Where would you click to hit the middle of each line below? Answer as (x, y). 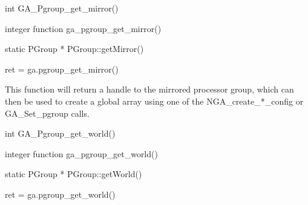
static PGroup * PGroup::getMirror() (74, 49)
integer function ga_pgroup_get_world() (81, 153)
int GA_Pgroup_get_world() (60, 133)
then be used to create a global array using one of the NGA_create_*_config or (154, 101)
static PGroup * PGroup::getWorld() (74, 174)
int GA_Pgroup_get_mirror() (62, 8)
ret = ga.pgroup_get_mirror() (62, 69)
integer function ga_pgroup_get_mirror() (83, 28)
